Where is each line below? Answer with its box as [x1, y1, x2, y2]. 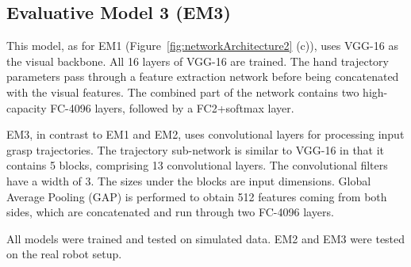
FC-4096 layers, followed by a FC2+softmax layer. [50, 99, 294, 116]
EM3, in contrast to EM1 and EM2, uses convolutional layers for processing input [6, 126, 405, 143]
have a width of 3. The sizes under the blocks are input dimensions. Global [6, 172, 371, 189]
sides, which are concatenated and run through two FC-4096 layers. [6, 204, 334, 220]
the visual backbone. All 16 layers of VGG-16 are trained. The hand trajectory [6, 52, 390, 69]
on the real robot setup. [6, 246, 122, 262]
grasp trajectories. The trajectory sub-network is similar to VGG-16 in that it [6, 141, 385, 158]
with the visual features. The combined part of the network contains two [6, 83, 359, 100]
